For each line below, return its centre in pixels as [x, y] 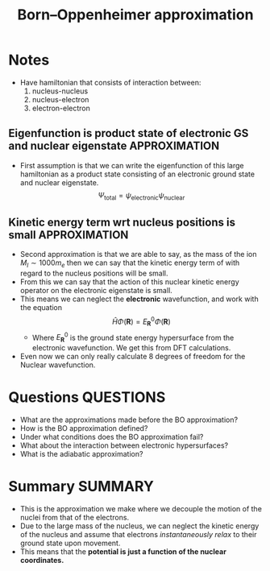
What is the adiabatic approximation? [81, 454]
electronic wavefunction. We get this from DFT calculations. [131, 348]
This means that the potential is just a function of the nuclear [123, 551]
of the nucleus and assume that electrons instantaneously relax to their [138, 534]
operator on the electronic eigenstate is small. [96, 291]
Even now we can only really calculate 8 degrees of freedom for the [133, 357]
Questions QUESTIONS [87, 397]
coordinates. [42, 560]
